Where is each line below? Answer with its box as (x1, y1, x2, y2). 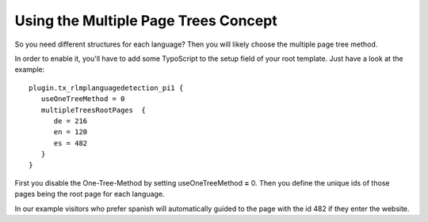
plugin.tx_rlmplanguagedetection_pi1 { (29, 83, 184, 92)
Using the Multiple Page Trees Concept (14, 12, 277, 29)
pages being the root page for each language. (14, 190, 165, 199)
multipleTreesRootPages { (40, 105, 147, 115)
